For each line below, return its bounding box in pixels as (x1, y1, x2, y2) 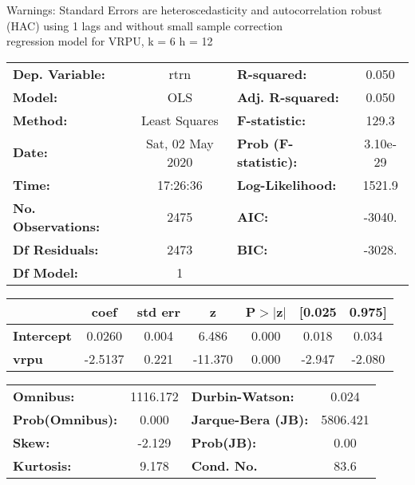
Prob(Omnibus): (13, 409, 118, 428)
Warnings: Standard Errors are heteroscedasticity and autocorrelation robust (6, 2, 382, 18)
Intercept (13, 325, 72, 345)
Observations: (13, 216, 101, 235)
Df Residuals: (13, 239, 99, 258)
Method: (13, 110, 68, 129)
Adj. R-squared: (236, 87, 339, 106)
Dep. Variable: (13, 64, 105, 83)
